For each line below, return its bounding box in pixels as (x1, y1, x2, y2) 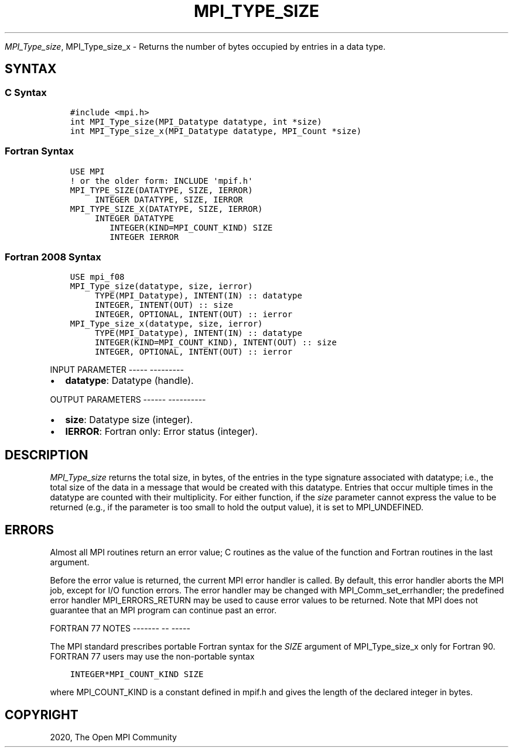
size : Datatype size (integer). (65, 414, 193, 426)
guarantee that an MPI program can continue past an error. (50, 605, 277, 616)
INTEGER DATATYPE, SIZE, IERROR (94, 194, 243, 204)
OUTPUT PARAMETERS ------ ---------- (50, 394, 206, 405)
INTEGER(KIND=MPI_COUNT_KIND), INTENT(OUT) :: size (94, 338, 337, 348)
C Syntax (5, 86, 47, 98)
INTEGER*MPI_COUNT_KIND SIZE (70, 669, 204, 679)
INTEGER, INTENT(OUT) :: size (94, 300, 233, 310)
